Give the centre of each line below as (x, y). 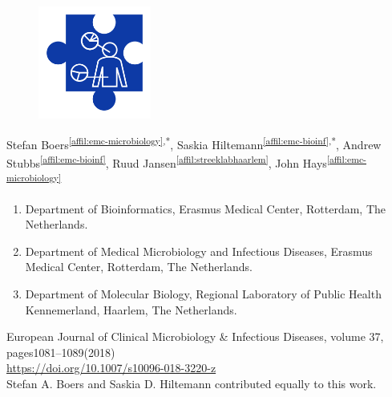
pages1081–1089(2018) (61, 352)
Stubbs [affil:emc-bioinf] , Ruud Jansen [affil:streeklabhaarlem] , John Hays (167, 162)
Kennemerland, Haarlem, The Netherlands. (131, 309)
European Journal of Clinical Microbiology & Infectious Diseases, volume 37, (195, 336)
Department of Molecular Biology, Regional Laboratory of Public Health (203, 293)
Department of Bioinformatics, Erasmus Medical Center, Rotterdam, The (205, 208)
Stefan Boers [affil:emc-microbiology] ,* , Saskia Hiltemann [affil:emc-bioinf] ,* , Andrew (194, 143)
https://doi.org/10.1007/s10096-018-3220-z (111, 368)
